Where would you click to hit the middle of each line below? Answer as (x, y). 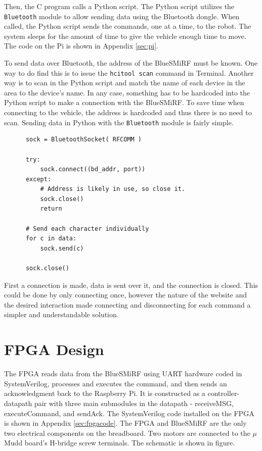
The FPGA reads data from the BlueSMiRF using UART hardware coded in (123, 373)
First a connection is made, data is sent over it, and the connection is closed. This (131, 285)
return (51, 209)
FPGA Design (54, 349)
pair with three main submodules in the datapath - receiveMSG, (134, 403)
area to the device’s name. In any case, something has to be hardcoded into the (127, 92)
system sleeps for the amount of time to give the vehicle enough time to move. (125, 36)
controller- (224, 393)
